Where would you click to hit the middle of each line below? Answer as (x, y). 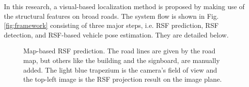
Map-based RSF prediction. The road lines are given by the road (119, 51)
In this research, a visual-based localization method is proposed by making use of (124, 6)
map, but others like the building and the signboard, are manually (122, 60)
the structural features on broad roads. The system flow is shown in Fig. (111, 16)
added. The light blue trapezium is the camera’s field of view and (120, 69)
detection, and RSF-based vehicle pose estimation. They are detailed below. (116, 34)
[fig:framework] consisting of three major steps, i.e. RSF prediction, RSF (111, 25)
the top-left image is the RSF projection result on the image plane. (123, 79)
